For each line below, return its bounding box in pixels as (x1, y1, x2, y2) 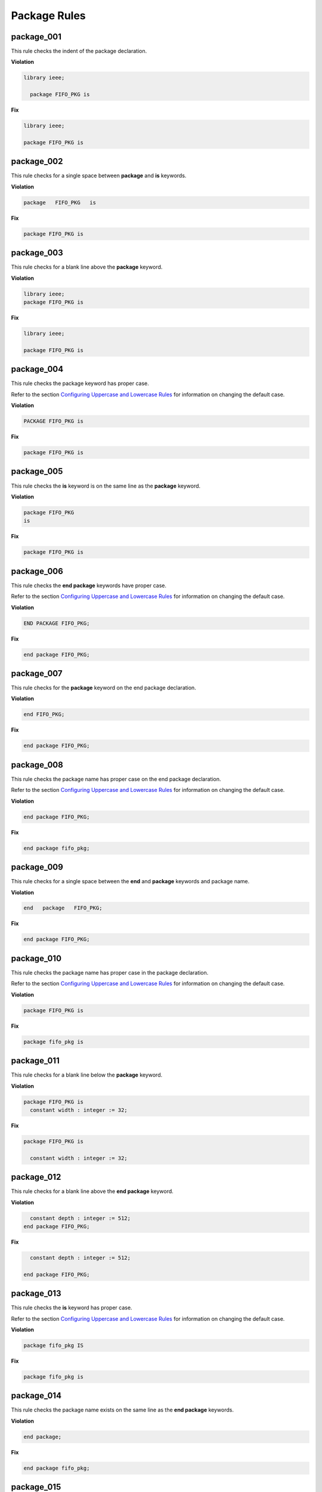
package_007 (11, 668, 63, 679)
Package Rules (11, 9, 86, 22)
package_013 (11, 1288, 61, 1299)
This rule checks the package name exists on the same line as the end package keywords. (11, 1406, 234, 1414)
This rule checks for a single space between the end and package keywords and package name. (11, 878, 250, 885)
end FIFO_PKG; (23, 711, 65, 718)
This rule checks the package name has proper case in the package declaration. (11, 969, 209, 976)
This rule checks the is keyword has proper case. (11, 1304, 132, 1311)
